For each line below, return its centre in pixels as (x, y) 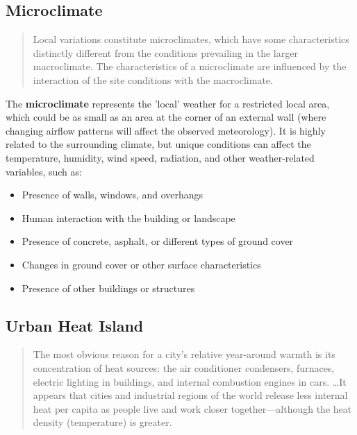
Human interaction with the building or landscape (128, 217)
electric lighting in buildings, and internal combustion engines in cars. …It (190, 381)
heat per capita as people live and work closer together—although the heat (192, 408)
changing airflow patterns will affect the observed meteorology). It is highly (166, 130)
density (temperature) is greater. (102, 422)
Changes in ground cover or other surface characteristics (141, 264)
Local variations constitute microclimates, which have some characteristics (191, 39)
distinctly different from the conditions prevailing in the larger (165, 52)
